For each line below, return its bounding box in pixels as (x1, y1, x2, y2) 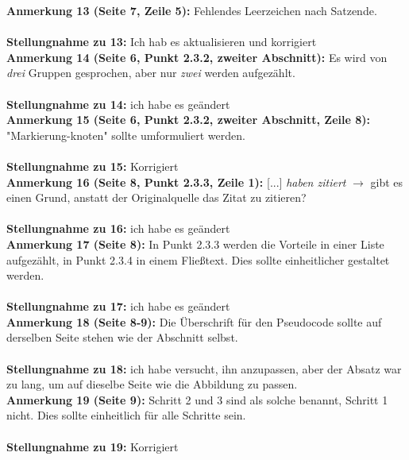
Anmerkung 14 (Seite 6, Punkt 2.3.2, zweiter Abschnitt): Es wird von (6, 48, 388, 65)
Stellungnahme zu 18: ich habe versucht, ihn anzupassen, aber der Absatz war (6, 360, 402, 377)
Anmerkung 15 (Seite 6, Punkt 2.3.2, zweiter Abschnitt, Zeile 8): (6, 111, 371, 128)
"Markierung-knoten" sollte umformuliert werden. (6, 126, 245, 143)
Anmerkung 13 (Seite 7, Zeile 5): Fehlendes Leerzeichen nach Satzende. (6, 2, 377, 18)
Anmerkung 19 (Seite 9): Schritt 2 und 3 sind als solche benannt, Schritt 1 (6, 391, 388, 408)
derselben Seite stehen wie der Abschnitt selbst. (6, 329, 238, 346)
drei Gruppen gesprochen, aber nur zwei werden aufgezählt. (6, 64, 295, 81)
